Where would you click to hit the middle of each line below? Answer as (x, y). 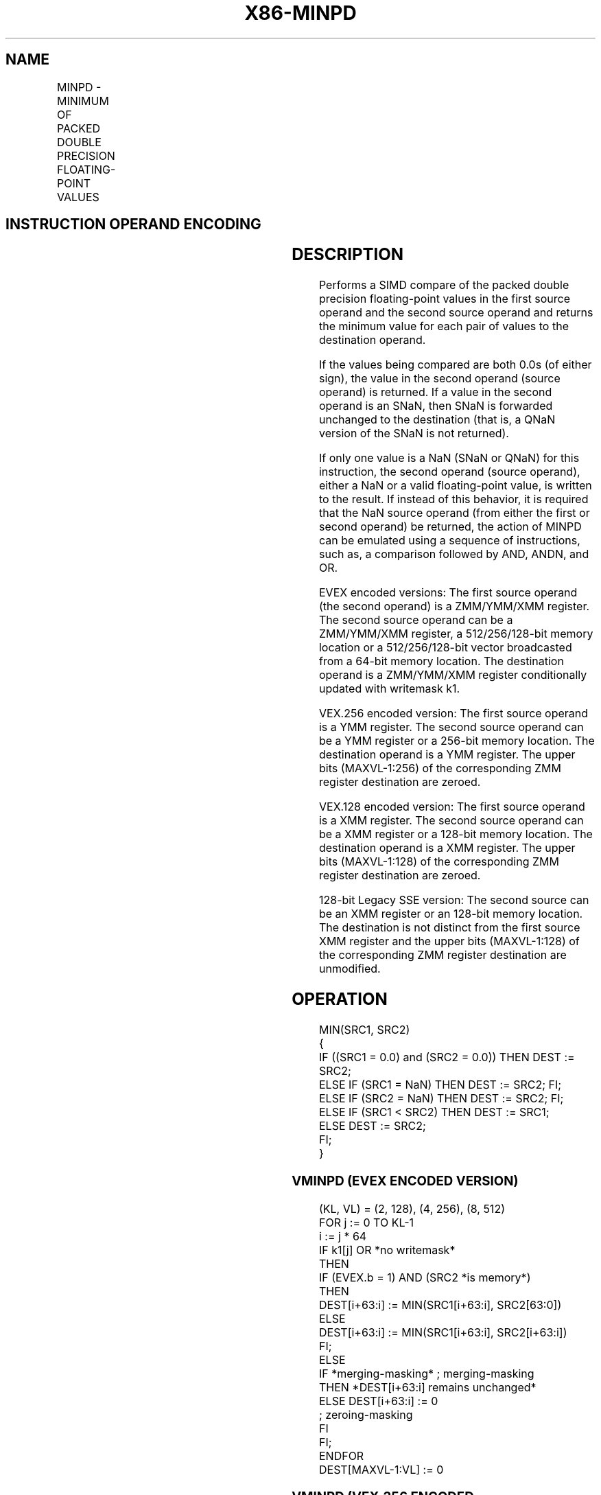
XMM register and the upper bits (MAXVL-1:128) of (449, 941)
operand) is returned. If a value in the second (435, 392)
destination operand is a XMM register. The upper (447, 848)
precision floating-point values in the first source (445, 299)
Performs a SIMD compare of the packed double (444, 285)
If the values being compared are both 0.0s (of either (455, 365)
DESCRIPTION (348, 255)
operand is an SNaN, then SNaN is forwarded (436, 406)
